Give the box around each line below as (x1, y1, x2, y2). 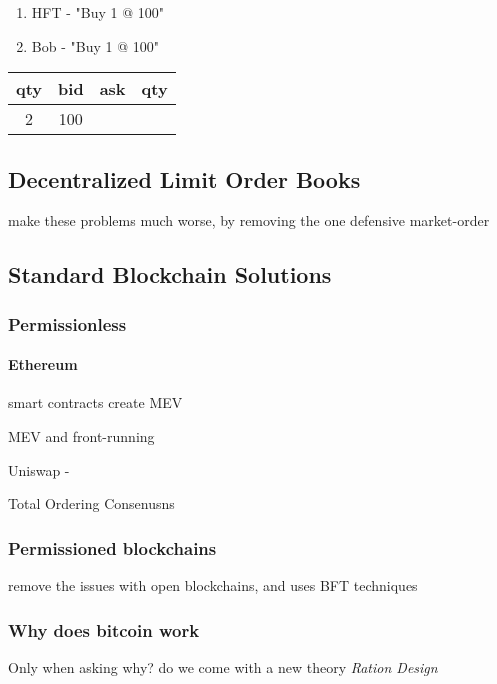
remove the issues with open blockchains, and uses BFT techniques (8, 575, 418, 595)
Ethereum (8, 354, 78, 375)
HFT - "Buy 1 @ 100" (31, 2, 164, 22)
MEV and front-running (8, 426, 155, 446)
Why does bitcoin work (8, 617, 200, 642)
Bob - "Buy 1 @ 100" (31, 35, 159, 56)
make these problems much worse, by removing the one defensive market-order (8, 210, 490, 231)
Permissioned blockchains (8, 535, 217, 560)
